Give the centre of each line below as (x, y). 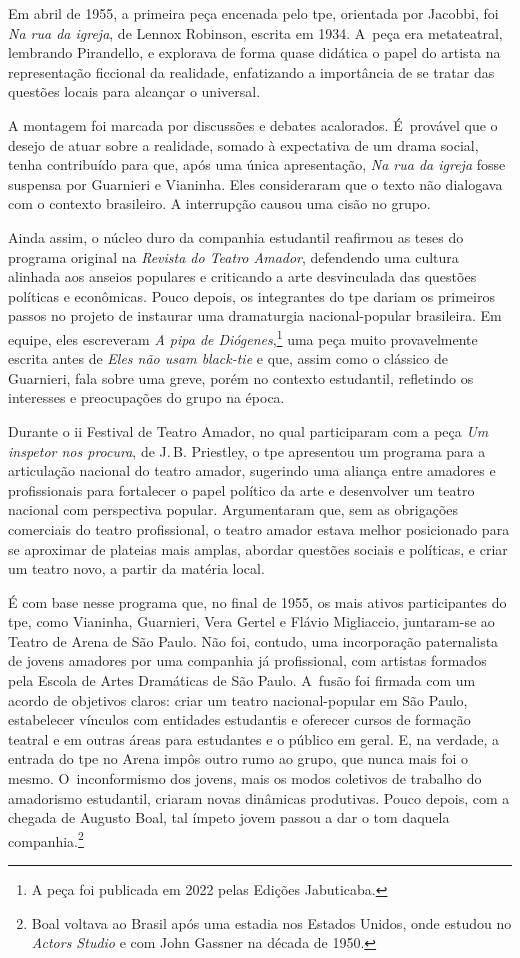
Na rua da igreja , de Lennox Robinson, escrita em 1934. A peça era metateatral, (255, 32)
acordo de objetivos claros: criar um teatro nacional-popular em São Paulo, (238, 699)
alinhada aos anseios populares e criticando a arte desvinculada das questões (242, 276)
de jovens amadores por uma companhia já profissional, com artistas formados (247, 660)
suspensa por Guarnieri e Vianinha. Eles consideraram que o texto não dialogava (255, 183)
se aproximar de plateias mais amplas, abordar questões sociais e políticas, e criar (258, 548)
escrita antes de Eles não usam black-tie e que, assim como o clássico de (228, 358)
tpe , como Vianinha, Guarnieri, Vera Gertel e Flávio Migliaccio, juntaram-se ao (251, 621)
